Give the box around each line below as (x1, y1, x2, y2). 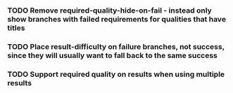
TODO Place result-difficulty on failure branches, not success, (7, 41, 225, 51)
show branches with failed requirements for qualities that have (7, 14, 227, 24)
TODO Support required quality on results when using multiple (7, 69, 225, 79)
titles (7, 23, 25, 33)
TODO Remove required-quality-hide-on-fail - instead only (7, 6, 213, 15)
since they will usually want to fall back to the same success (7, 50, 218, 60)
